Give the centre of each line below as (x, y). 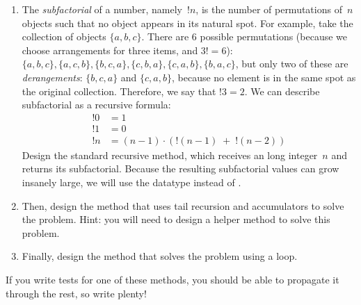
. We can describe (282, 91)
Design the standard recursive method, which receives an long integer (170, 155)
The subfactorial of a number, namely (102, 9)
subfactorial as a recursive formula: (96, 105)
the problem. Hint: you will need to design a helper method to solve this (176, 219)
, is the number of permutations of (269, 9)
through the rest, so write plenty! (76, 293)
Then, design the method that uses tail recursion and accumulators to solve (183, 205)
